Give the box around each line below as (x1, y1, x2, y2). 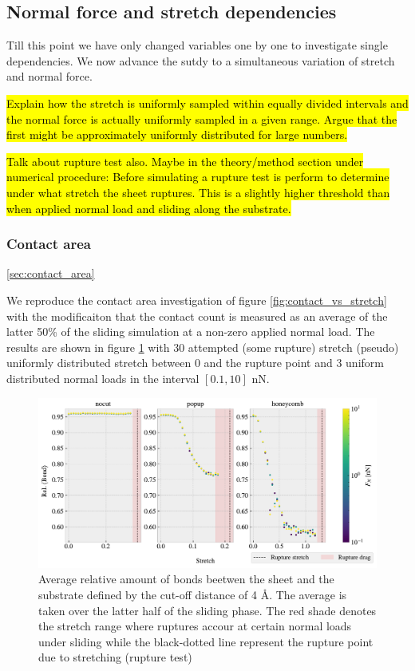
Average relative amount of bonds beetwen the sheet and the (38, 570, 334, 587)
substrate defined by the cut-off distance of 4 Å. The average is (38, 586, 347, 602)
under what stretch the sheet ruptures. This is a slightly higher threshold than (6, 184, 390, 200)
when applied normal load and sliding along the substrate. (6, 199, 291, 216)
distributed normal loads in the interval (6, 369, 200, 386)
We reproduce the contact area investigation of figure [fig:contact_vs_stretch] (6, 291, 387, 308)
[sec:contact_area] (6, 265, 95, 282)
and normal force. (6, 68, 93, 85)
